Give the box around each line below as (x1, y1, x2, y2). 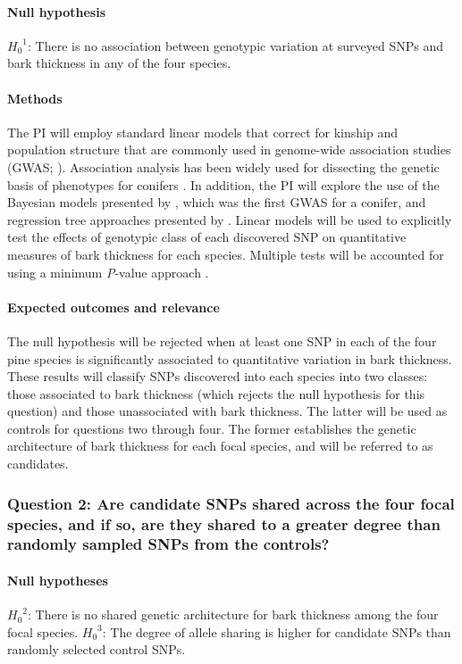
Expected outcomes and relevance (7, 297, 220, 316)
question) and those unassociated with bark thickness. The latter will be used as (7, 402, 448, 420)
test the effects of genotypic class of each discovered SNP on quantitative (7, 228, 407, 246)
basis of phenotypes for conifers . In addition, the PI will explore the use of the (7, 175, 440, 194)
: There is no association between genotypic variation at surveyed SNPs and (28, 36, 444, 54)
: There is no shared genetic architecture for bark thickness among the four (28, 605, 439, 624)
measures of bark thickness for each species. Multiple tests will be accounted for (7, 245, 444, 263)
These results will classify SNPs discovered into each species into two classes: (7, 367, 428, 386)
